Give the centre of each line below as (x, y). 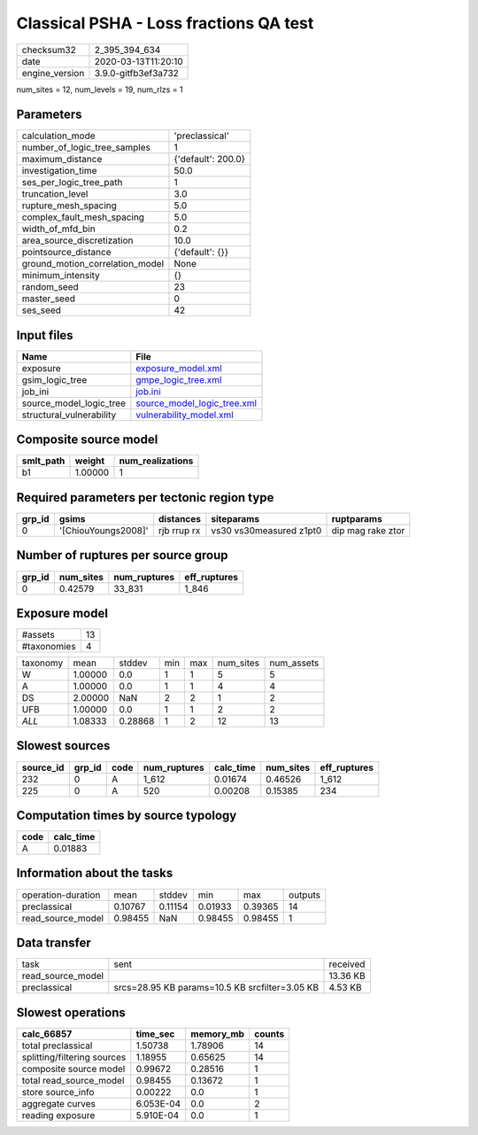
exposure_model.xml (179, 368)
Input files (45, 335)
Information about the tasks (95, 873)
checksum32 (49, 50)
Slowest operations (71, 1012)
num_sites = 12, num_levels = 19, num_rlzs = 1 (100, 89)
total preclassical (57, 1046)
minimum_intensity (61, 276)
